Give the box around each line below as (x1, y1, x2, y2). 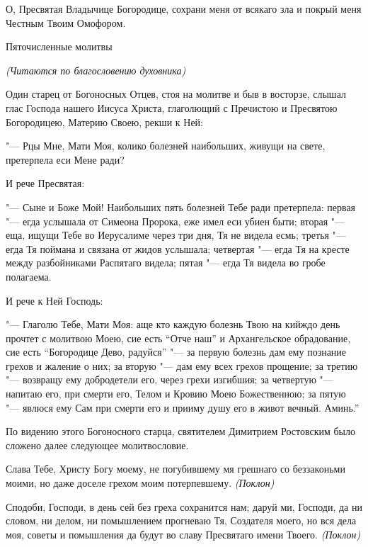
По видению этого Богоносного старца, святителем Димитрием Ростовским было (6, 424, 355, 439)
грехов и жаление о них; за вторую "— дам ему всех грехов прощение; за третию (6, 358, 358, 373)
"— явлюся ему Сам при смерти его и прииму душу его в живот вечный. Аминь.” (6, 400, 360, 415)
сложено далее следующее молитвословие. (6, 437, 189, 452)
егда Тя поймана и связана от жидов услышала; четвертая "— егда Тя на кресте (6, 241, 350, 256)
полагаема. (6, 269, 52, 283)
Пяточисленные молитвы (6, 39, 113, 54)
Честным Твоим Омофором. (6, 15, 126, 30)
